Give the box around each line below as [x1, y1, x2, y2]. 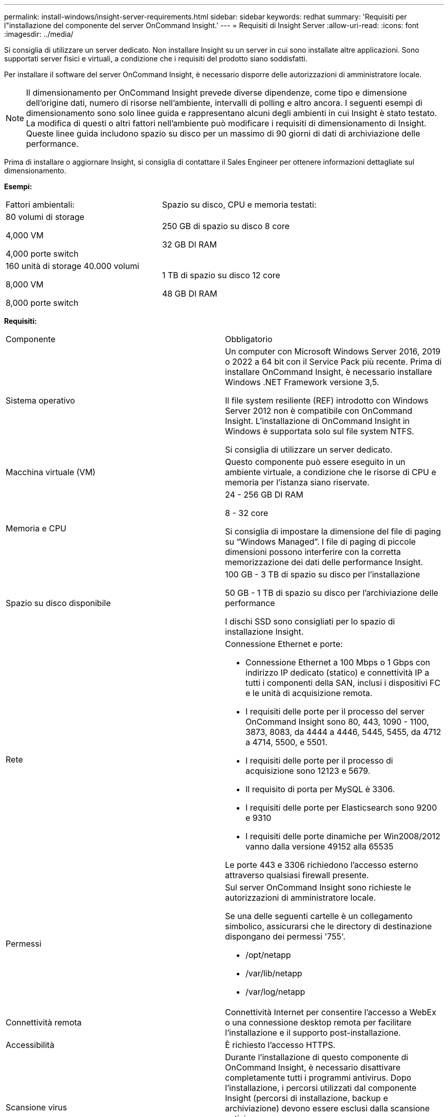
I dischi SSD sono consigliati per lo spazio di [225, 616, 395, 627]
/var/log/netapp [245, 987, 305, 997]
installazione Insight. [225, 627, 304, 637]
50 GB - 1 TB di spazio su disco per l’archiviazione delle [225, 588, 438, 598]
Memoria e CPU [6, 523, 66, 533]
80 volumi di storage [6, 212, 84, 222]
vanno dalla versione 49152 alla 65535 [245, 841, 394, 852]
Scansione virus [6, 1102, 67, 1112]
